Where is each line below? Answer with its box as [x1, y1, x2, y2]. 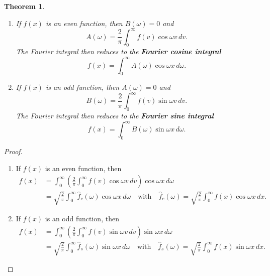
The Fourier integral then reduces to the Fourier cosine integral [16, 46, 221, 57]
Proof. [4, 146, 23, 157]
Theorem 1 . [4, 1, 45, 11]
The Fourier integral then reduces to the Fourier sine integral [16, 110, 214, 121]
